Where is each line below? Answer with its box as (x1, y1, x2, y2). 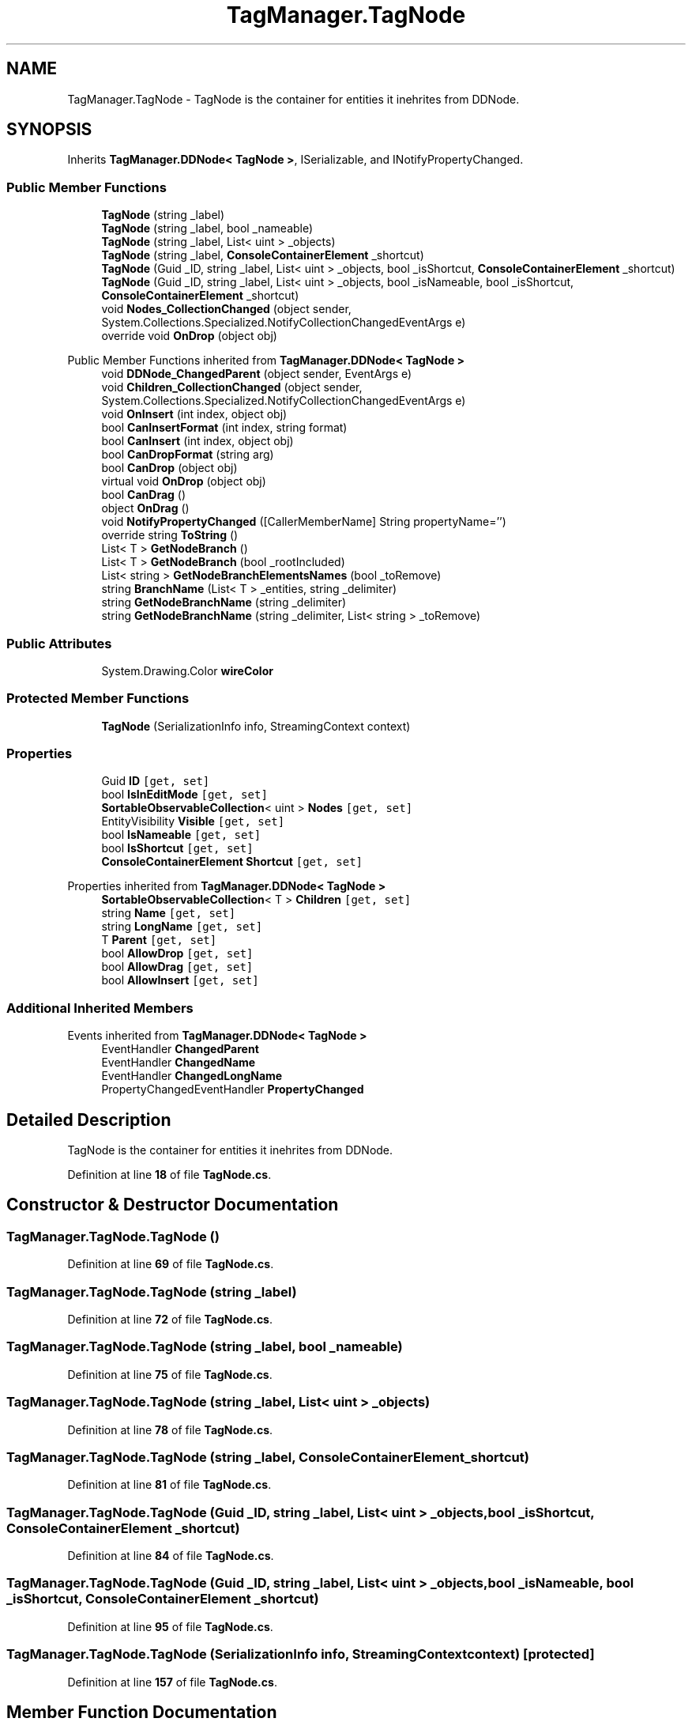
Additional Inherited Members (6, 999, 194, 1016)
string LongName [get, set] (101, 920, 263, 934)
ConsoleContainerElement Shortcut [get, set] (101, 855, 363, 869)
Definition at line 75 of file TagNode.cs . (67, 1367, 273, 1381)
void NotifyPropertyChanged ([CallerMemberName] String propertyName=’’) (101, 515, 506, 529)
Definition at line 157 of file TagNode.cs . (67, 1675, 277, 1689)
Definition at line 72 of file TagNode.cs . (67, 1312, 273, 1326)
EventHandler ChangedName (101, 1055, 256, 1070)
